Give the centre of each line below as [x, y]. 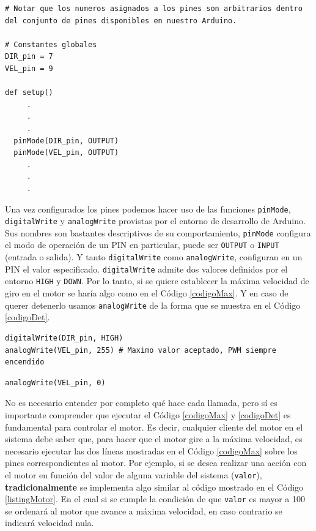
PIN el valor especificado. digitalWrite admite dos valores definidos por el [146, 269]
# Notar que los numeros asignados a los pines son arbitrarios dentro [154, 9]
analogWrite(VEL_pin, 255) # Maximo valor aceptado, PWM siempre [141, 350]
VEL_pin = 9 [29, 68]
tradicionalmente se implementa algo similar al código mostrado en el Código [154, 487]
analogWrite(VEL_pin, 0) [55, 382]
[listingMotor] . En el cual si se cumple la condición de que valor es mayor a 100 [155, 499]
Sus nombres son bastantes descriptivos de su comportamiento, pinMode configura [158, 232]
